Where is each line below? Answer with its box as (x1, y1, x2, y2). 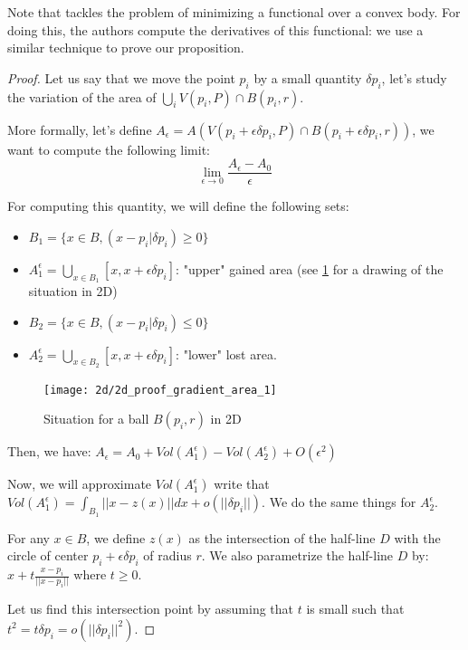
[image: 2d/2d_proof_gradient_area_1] (43, 383, 277, 397)
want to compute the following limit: (7, 139, 210, 158)
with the (394, 528, 441, 547)
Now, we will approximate (7, 474, 152, 493)
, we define (86, 528, 146, 547)
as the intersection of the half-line (188, 528, 376, 547)
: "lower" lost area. (176, 344, 277, 363)
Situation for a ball (43, 409, 149, 428)
